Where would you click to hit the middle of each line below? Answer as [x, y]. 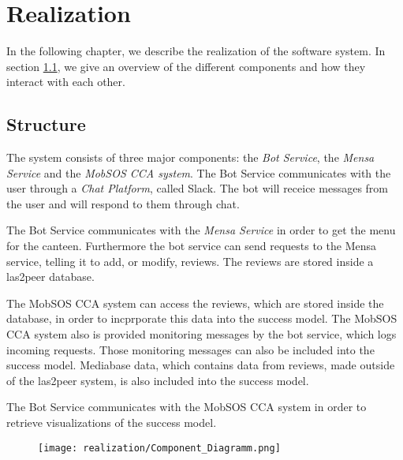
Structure [46, 124]
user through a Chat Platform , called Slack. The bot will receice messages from [197, 188]
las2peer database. [50, 277]
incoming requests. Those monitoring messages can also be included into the [190, 349]
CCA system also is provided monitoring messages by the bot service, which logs [201, 334]
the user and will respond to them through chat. [123, 203]
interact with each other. [66, 82]
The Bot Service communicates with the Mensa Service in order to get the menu [201, 230]
